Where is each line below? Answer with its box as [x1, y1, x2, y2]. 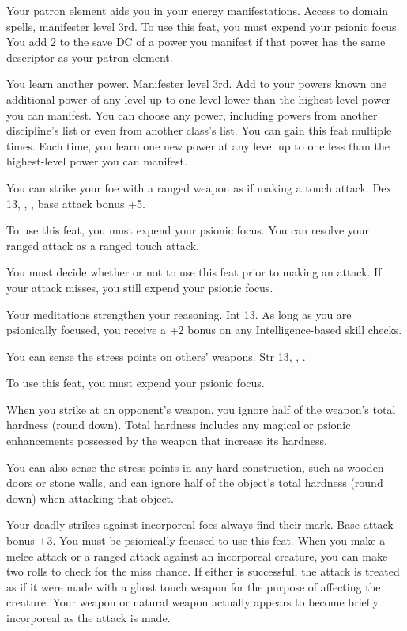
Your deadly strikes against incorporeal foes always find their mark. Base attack [6, 516, 394, 533]
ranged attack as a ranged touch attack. [6, 237, 199, 253]
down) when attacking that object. [6, 489, 174, 506]
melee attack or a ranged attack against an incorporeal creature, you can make [6, 547, 388, 564]
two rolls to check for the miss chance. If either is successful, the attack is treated [6, 563, 400, 580]
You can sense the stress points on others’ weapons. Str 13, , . [6, 348, 306, 364]
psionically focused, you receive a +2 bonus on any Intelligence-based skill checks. [6, 321, 402, 338]
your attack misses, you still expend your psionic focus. [6, 279, 273, 295]
